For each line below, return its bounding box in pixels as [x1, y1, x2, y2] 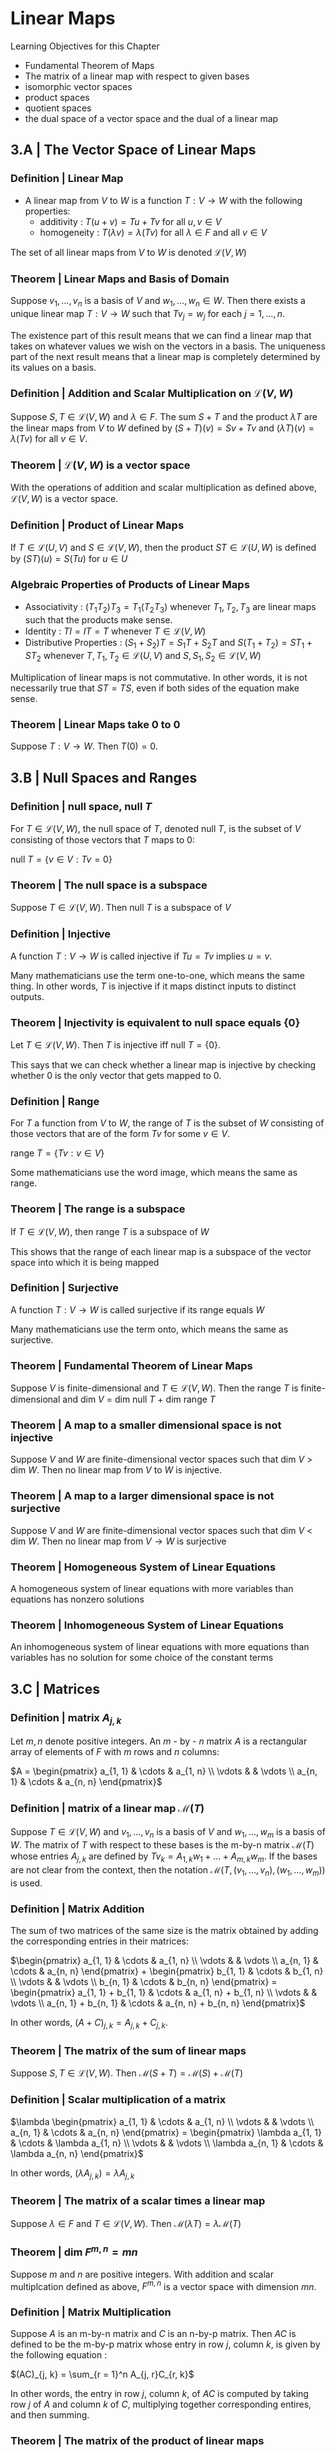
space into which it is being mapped [10, 1256, 160, 1268]
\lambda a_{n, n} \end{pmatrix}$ [10, 2147, 144, 2159]
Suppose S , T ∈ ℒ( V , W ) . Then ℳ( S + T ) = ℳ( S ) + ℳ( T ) [10, 2067, 243, 2079]
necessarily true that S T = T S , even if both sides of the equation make [10, 682, 300, 694]
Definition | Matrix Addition [10, 1902, 145, 1916]
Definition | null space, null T [10, 799, 153, 813]
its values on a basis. [10, 361, 97, 373]
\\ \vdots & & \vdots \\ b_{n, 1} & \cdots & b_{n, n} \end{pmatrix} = [10, 1976, 278, 1988]
